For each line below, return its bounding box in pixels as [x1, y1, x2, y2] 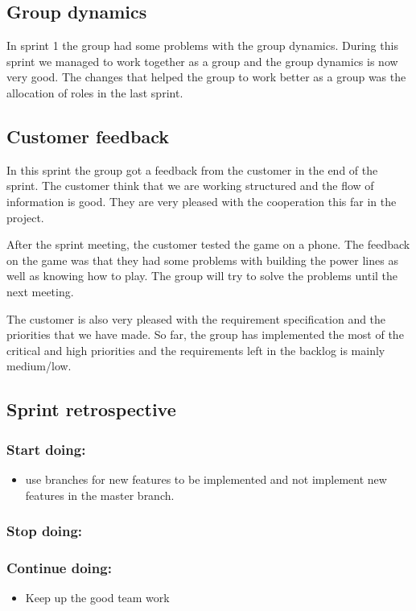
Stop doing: [6, 521, 83, 541]
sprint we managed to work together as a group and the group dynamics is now [6, 52, 398, 69]
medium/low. [6, 357, 72, 374]
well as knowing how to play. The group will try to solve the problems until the [6, 267, 398, 284]
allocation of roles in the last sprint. [6, 84, 183, 101]
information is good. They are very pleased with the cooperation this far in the [6, 192, 397, 209]
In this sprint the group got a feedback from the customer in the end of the [6, 161, 378, 178]
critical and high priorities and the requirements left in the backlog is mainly [6, 341, 385, 358]
